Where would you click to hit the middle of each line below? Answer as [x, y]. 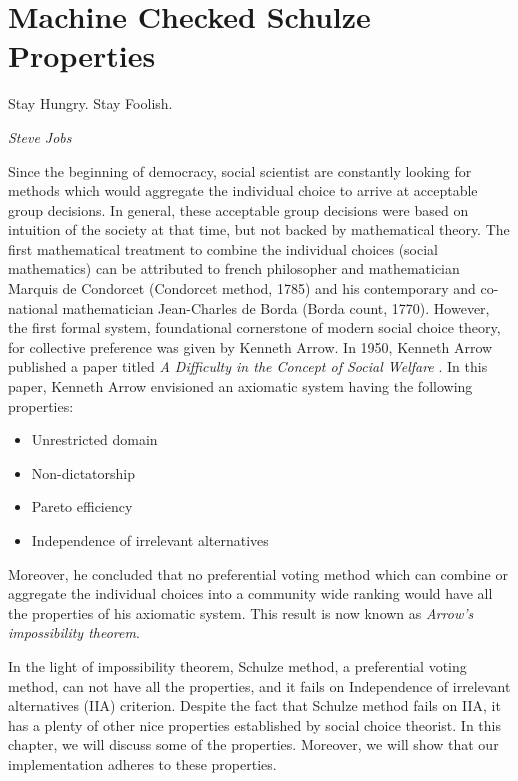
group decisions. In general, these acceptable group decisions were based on [238, 209]
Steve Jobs [40, 136]
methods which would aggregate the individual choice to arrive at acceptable [243, 190]
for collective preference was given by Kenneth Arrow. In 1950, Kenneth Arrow [250, 346]
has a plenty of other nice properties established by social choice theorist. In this [255, 724]
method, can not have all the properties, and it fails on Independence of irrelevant [259, 685]
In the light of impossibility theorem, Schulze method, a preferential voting [237, 665]
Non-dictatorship [83, 472]
